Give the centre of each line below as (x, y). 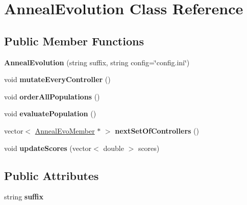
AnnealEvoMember (65, 130)
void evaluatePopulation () (50, 113)
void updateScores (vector (48, 148)
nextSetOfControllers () (157, 130)
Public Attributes (52, 175)
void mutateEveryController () (57, 79)
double (114, 148)
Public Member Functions (74, 41)
